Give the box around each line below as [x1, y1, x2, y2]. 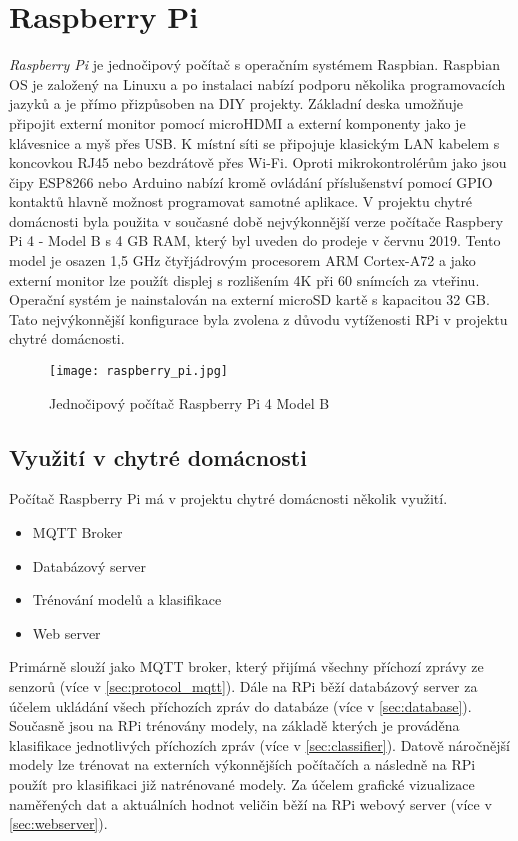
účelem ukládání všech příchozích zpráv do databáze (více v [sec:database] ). [9, 695, 472, 716]
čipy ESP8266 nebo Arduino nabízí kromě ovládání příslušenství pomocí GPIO [9, 171, 493, 192]
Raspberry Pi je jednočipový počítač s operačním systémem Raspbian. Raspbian [9, 54, 500, 75]
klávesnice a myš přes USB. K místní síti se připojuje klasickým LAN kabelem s [9, 132, 500, 153]
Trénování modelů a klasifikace [32, 589, 222, 610]
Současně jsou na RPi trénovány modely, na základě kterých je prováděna [9, 715, 460, 736]
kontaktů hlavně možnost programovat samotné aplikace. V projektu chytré [9, 191, 473, 212]
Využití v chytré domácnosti [9, 441, 307, 472]
